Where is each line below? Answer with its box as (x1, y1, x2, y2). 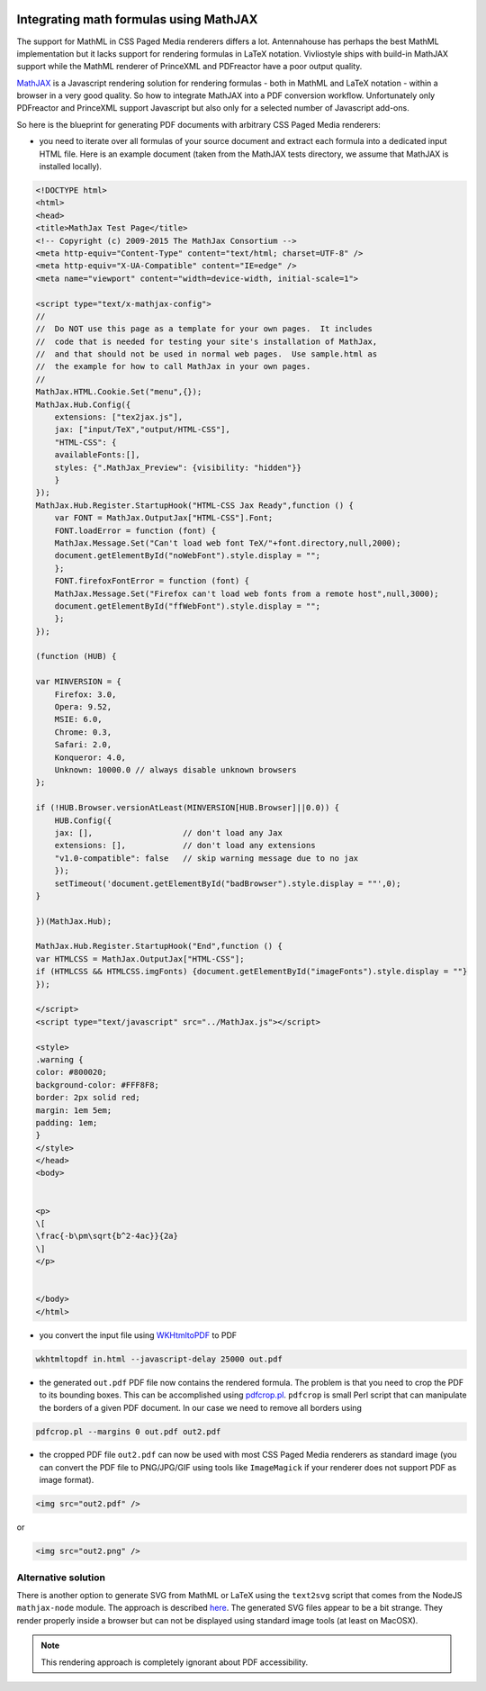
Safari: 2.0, (54, 739, 112, 750)
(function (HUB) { (35, 651, 117, 662)
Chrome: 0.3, (54, 727, 112, 737)
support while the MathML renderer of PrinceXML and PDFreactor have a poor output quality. (16, 61, 363, 72)
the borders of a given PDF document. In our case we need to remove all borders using (39, 1402, 362, 1413)
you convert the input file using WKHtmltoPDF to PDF (39, 1329, 238, 1341)
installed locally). (39, 161, 103, 172)
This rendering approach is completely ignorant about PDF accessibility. (40, 1657, 309, 1668)
